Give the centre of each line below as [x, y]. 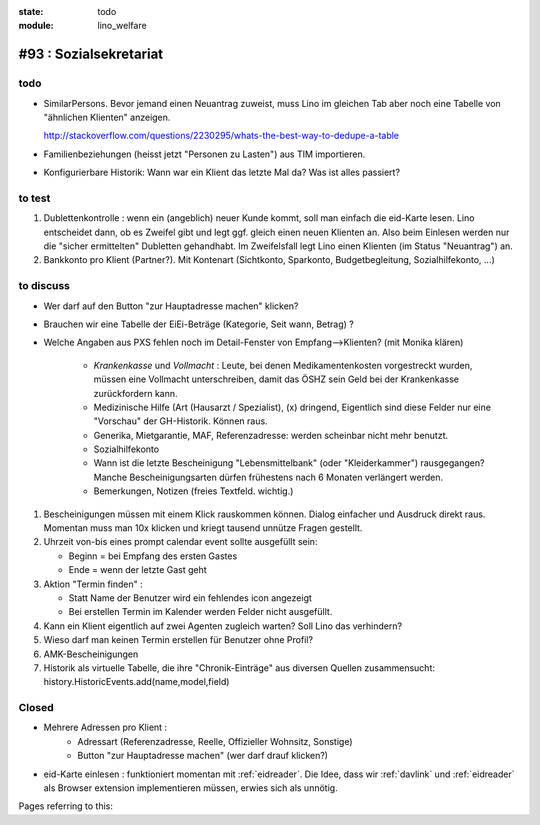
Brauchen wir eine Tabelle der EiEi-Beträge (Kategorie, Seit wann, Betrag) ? [198, 324]
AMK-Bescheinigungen [91, 654]
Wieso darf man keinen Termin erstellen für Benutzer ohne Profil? [178, 640]
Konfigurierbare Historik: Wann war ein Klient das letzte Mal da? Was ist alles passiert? [221, 172]
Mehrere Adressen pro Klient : [105, 727]
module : [36, 26]
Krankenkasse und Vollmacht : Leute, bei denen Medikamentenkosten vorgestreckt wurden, [283, 365]
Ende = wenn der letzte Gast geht [137, 570]
